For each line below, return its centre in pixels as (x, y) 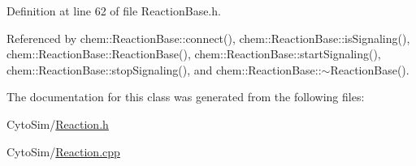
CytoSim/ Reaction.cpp (63, 151)
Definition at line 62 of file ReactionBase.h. (114, 11)
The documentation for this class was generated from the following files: (186, 97)
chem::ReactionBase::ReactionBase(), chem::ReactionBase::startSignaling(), (194, 54)
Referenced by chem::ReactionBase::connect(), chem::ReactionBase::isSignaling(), (208, 38)
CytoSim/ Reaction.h (58, 123)
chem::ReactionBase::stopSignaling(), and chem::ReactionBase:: (164, 69)
